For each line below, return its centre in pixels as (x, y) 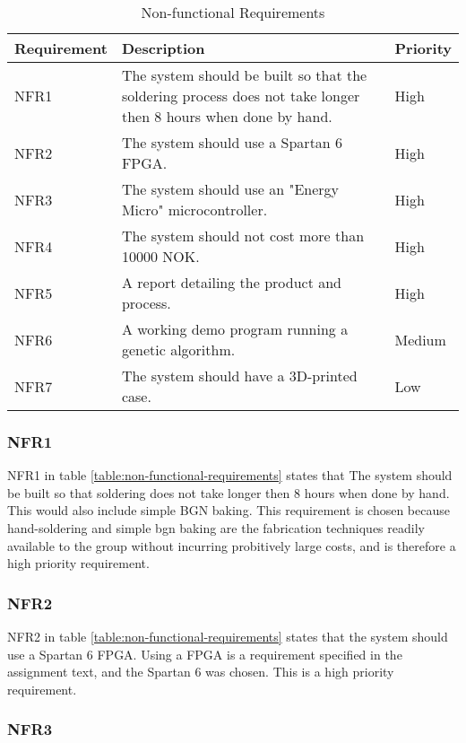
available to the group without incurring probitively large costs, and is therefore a (232, 545)
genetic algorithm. (178, 350)
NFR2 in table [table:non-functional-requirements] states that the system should (228, 636)
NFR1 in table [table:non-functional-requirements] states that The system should (230, 475)
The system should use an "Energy (230, 189)
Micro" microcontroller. (194, 210)
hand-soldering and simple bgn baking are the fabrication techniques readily (216, 528)
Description (163, 48)
